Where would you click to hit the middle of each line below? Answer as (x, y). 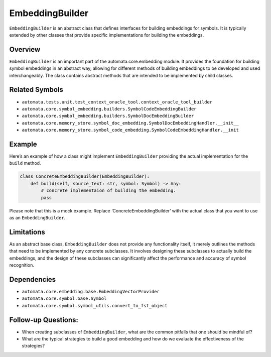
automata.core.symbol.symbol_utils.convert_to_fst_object (95, 306)
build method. (25, 163)
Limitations (27, 232)
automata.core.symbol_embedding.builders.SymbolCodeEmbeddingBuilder (109, 109)
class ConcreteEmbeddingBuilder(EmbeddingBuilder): (85, 176)
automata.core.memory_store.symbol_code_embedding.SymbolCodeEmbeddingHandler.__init (130, 130)
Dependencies (33, 279)
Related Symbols (36, 90)
